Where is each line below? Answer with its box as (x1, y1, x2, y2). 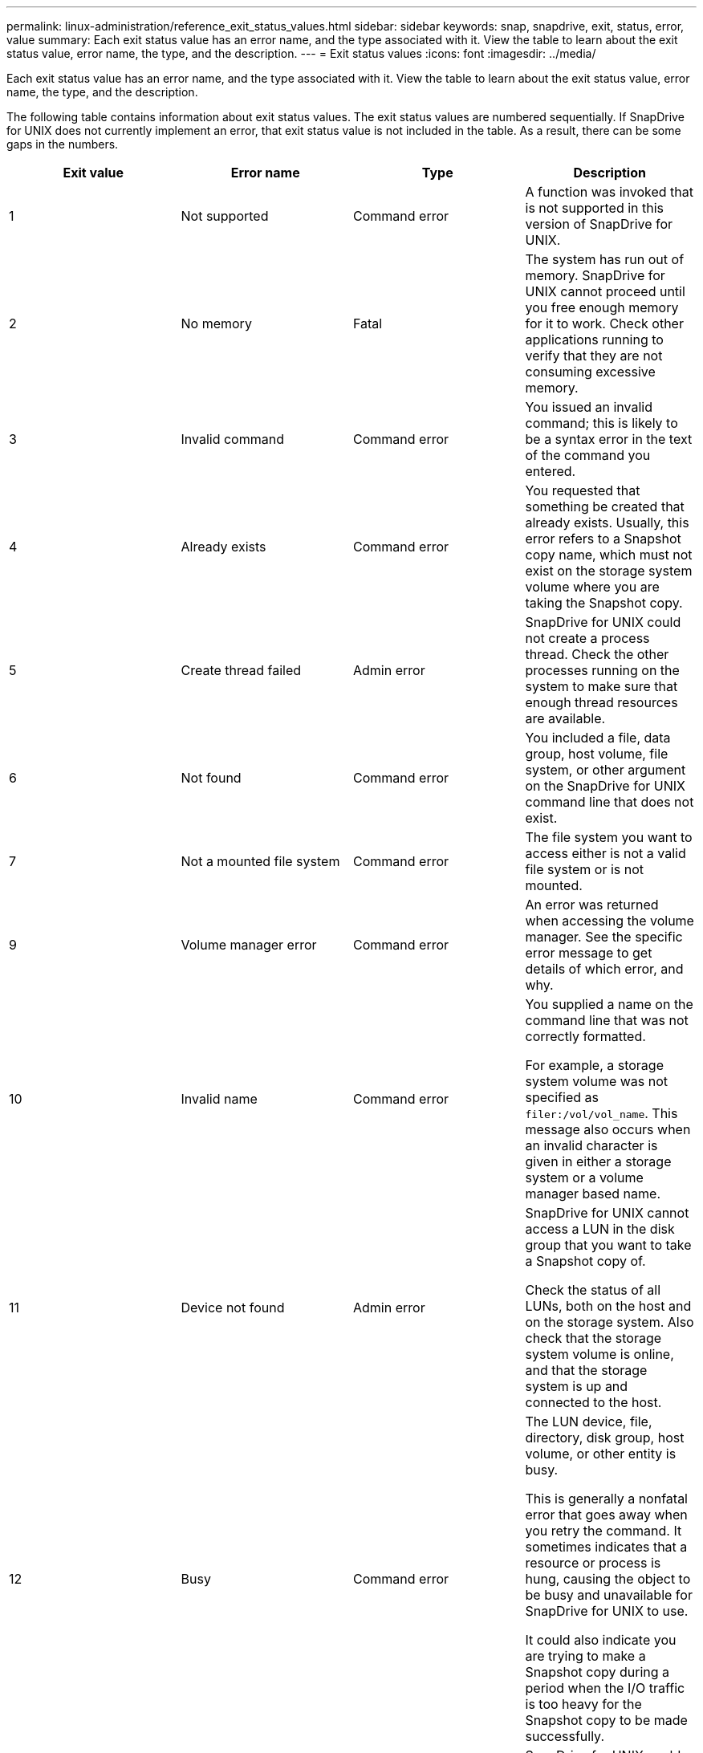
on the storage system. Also (525, 1314, 694, 1330)
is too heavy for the (525, 1696, 642, 1712)
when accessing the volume (525, 913, 694, 929)
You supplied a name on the (525, 996, 693, 1012)
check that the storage (525, 1330, 662, 1346)
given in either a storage (525, 1153, 672, 1169)
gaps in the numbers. (6, 137, 119, 151)
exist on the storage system (525, 563, 693, 579)
